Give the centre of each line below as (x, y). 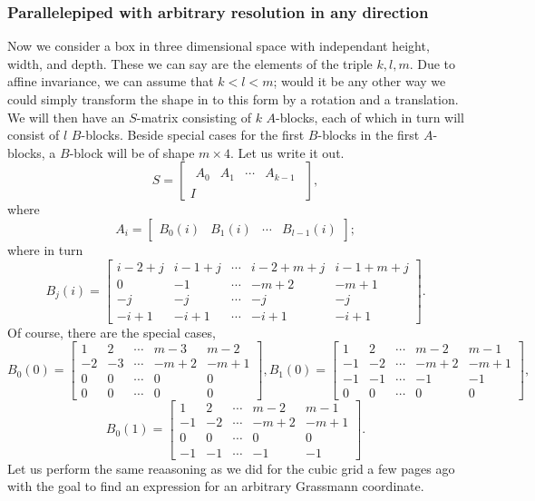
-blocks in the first (369, 135)
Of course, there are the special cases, (112, 332)
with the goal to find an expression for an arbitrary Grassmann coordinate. (216, 486)
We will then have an (66, 117)
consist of (34, 135)
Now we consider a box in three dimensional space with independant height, (219, 46)
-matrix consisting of (194, 117)
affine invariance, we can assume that (111, 81)
